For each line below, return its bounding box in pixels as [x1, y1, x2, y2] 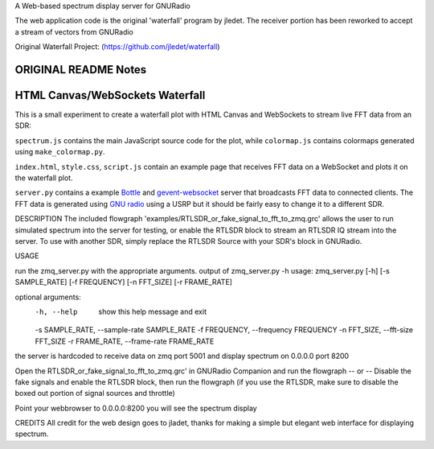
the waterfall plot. [14, 173, 73, 183]
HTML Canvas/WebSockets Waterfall [14, 89, 206, 102]
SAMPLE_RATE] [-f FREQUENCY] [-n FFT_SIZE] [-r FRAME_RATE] [14, 278, 233, 287]
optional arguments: [14, 292, 82, 302]
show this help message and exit [98, 307, 207, 316]
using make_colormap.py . [14, 147, 105, 157]
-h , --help [35, 307, 78, 316]
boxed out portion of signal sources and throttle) [14, 389, 176, 398]
